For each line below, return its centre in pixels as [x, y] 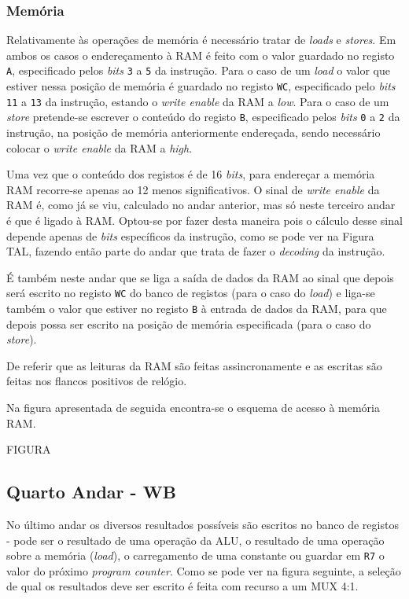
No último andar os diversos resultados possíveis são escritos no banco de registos [203, 525]
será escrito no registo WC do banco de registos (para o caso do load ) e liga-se [191, 293]
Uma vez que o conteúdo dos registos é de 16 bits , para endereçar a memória [191, 174]
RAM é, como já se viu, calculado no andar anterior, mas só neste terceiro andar [201, 205]
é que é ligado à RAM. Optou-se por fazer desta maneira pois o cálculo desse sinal [204, 220]
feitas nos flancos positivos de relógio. [97, 381]
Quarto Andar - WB [91, 492]
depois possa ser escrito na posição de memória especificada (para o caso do [189, 323]
